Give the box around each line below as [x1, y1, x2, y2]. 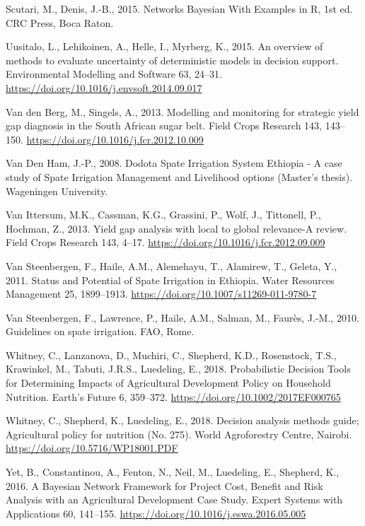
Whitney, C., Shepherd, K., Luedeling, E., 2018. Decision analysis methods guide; [6, 413, 359, 428]
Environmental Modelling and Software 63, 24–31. [6, 66, 222, 81]
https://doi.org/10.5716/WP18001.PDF [6, 440, 178, 455]
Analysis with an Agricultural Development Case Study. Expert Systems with [6, 492, 343, 507]
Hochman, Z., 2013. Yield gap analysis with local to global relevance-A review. [6, 221, 347, 235]
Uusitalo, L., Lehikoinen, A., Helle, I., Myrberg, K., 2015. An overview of [6, 39, 323, 54]
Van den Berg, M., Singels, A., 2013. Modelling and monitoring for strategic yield [6, 104, 359, 119]
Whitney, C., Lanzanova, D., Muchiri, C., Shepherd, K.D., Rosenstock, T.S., [6, 347, 337, 362]
